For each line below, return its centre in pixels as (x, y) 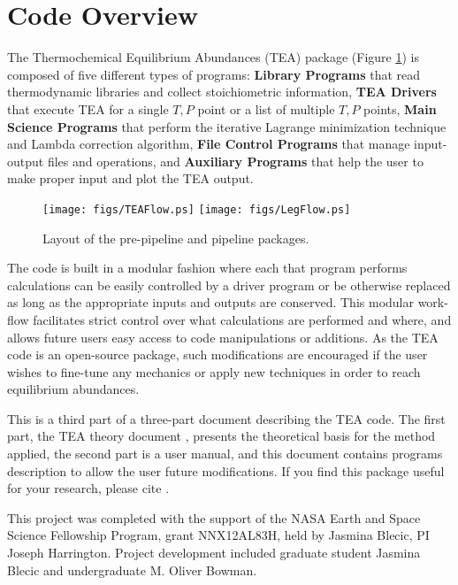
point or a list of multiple (266, 108)
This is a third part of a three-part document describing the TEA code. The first (226, 418)
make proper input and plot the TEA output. (130, 178)
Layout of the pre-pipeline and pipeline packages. (176, 238)
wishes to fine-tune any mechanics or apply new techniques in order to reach (214, 371)
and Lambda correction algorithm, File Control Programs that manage (209, 144)
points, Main (400, 108)
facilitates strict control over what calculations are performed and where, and (242, 319)
